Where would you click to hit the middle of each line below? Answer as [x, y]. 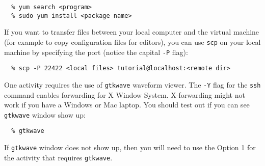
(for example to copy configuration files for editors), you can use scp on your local [132, 41]
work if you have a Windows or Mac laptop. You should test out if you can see [127, 105]
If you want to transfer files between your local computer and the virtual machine [132, 32]
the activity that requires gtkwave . [58, 157]
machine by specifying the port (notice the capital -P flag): [96, 52]
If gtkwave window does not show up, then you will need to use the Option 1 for [130, 147]
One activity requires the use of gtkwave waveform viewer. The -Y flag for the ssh [132, 84]
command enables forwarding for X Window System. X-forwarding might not [125, 94]
